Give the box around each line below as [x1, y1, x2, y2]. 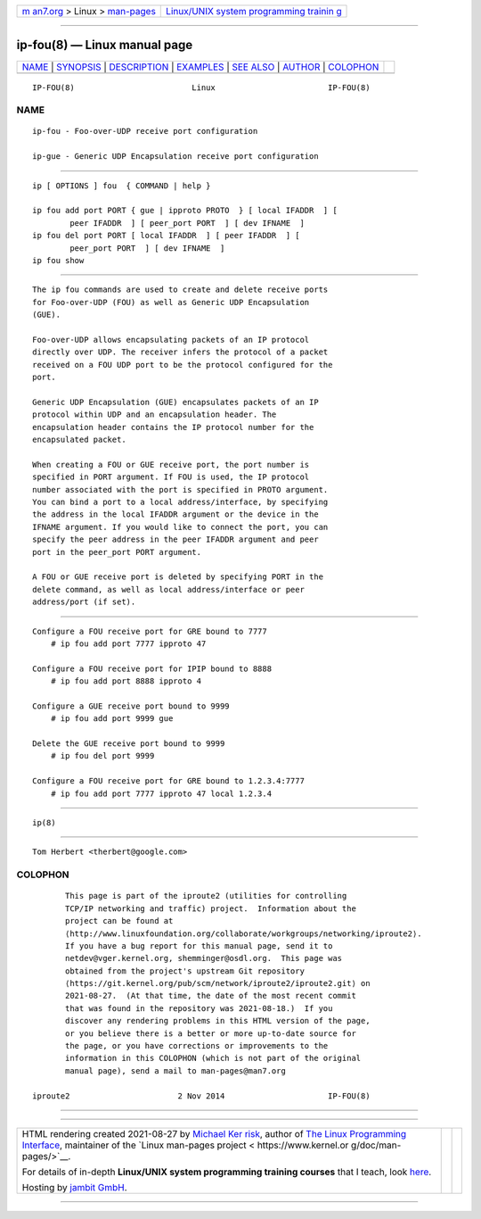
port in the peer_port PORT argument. [32, 547, 202, 557]
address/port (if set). [32, 597, 136, 607]
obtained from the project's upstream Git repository [65, 966, 305, 976]
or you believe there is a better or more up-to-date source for [65, 1028, 356, 1039]
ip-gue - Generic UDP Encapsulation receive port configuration [32, 152, 320, 162]
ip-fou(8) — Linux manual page [16, 37, 193, 53]
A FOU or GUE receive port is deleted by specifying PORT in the [32, 572, 324, 582]
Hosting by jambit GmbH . [21, 1181, 128, 1193]
